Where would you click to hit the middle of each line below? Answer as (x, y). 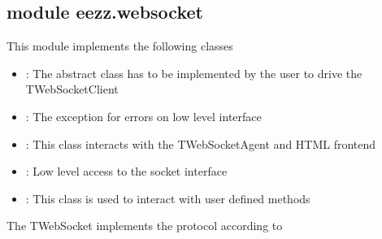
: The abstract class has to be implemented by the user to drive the (194, 73)
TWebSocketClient (72, 89)
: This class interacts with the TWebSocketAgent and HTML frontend (201, 143)
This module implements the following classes (120, 46)
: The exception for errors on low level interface (143, 116)
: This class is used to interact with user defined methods (168, 198)
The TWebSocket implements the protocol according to (145, 226)
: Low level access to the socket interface (126, 171)
